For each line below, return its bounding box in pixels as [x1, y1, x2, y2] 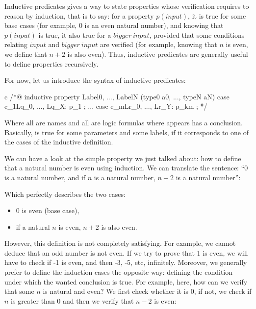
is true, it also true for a [38, 29, 111, 40]
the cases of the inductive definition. [4, 137, 113, 147]
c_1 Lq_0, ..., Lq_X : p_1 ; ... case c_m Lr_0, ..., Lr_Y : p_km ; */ [4, 101, 207, 111]
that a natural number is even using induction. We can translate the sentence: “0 [4, 163, 248, 173]
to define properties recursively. [4, 58, 99, 69]
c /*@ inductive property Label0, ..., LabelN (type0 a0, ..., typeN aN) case [4, 91, 230, 101]
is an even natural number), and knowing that [84, 20, 224, 30]
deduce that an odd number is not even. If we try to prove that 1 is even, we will [4, 247, 248, 258]
